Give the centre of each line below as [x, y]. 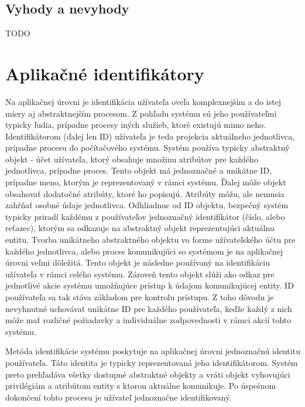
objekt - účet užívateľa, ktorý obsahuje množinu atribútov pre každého [132, 159]
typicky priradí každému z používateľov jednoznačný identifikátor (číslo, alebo [145, 216]
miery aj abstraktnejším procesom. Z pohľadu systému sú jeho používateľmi [141, 113]
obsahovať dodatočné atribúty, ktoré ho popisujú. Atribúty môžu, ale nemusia [145, 193]
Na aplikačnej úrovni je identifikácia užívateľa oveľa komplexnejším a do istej [143, 101]
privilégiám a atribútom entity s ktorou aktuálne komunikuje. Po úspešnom [141, 386]
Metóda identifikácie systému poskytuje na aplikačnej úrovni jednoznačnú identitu [153, 351]
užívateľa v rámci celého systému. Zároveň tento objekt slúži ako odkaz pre [140, 274]
